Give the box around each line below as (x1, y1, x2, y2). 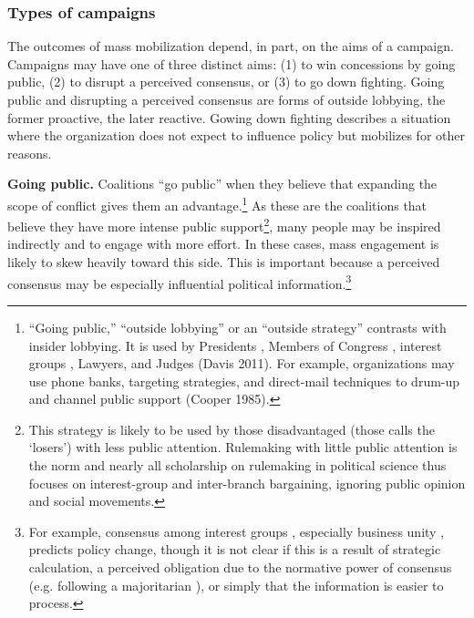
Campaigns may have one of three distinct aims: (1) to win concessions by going (7, 54, 456, 73)
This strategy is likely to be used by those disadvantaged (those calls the (28, 419, 435, 438)
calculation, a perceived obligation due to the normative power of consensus (28, 558, 452, 577)
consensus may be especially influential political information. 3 (7, 271, 352, 293)
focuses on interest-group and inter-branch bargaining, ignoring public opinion (28, 473, 466, 492)
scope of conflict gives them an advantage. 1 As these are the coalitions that (7, 192, 428, 214)
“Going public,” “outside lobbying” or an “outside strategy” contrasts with (28, 317, 447, 336)
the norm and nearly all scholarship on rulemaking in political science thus (28, 456, 447, 475)
